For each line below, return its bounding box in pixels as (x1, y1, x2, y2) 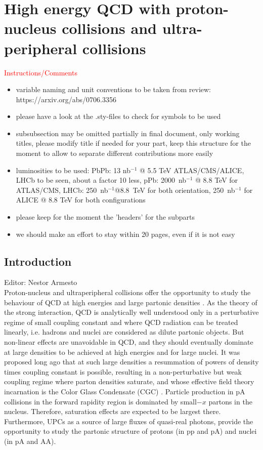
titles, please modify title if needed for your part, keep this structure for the (16, 138, 251, 148)
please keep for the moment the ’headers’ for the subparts (16, 212, 195, 222)
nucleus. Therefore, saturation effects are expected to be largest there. (4, 406, 221, 417)
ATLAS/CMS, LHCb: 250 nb (16, 184, 108, 195)
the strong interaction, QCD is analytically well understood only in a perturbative (4, 307, 259, 317)
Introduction (4, 253, 72, 269)
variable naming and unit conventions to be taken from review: (16, 84, 211, 95)
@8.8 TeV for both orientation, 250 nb (114, 184, 235, 195)
